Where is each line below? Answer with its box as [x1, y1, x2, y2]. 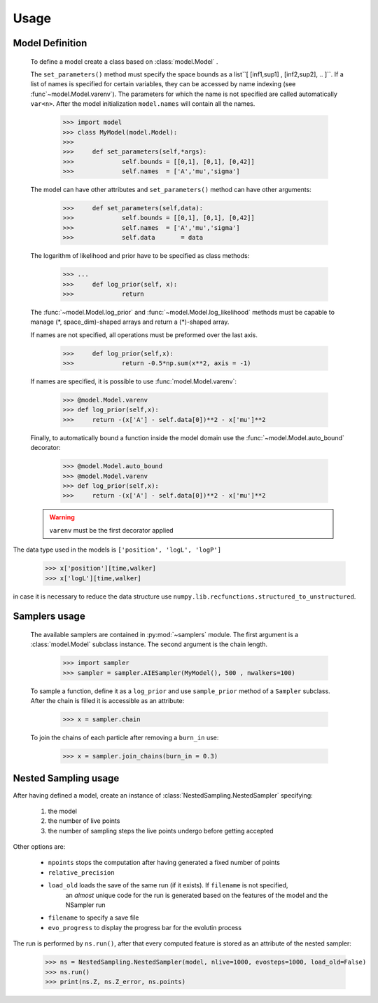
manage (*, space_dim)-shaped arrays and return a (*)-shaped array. [30, 318, 230, 326]
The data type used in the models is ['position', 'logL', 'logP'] [13, 545, 222, 554]
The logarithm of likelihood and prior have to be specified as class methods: [30, 252, 250, 260]
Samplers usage [13, 610, 85, 622]
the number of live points [48, 817, 120, 825]
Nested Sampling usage [13, 772, 120, 784]
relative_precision [48, 868, 115, 876]
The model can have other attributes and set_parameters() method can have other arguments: [30, 186, 311, 194]
